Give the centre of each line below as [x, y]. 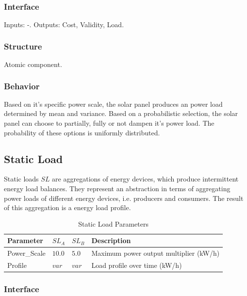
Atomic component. [33, 64]
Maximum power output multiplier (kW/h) [156, 253]
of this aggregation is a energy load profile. [67, 207]
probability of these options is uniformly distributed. [82, 132]
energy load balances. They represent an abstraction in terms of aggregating [117, 189]
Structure [23, 46]
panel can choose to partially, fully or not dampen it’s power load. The [109, 123]
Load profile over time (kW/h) [137, 265]
